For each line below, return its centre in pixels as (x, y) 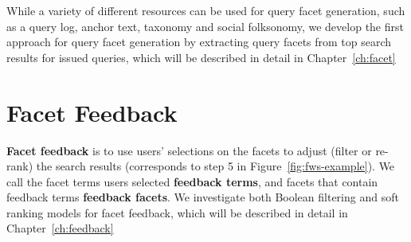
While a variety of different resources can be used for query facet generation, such (206, 10)
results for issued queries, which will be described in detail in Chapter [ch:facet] (201, 57)
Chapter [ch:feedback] (60, 228)
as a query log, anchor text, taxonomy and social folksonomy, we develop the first (205, 26)
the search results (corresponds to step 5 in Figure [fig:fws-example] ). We (215, 166)
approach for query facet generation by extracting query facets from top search (199, 42)
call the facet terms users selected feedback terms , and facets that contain (192, 181)
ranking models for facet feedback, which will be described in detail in (177, 212)
